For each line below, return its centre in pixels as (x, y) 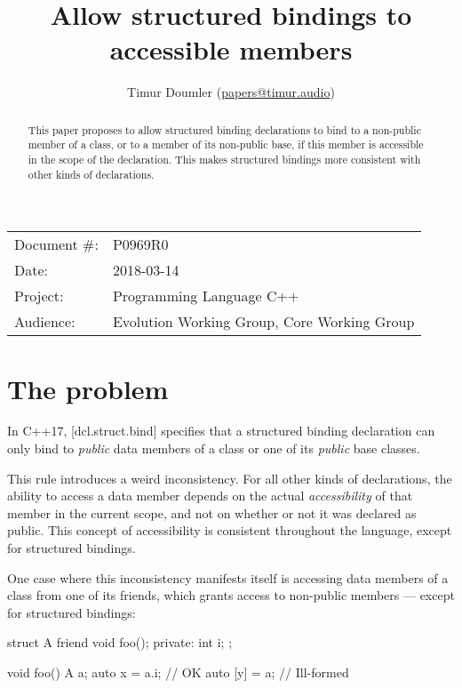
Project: (39, 296)
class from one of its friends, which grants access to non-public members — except (231, 595)
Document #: (56, 244)
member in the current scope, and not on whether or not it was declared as (212, 512)
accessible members (231, 49)
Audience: (45, 322)
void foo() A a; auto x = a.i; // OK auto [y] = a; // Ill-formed (178, 672)
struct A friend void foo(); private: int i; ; (120, 642)
